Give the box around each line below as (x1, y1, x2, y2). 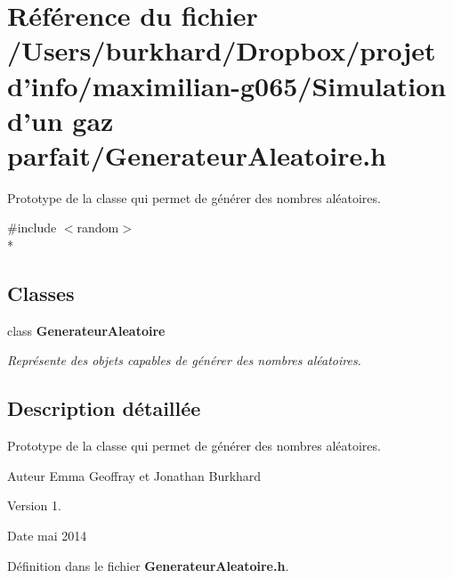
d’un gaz (7, 102, 114, 138)
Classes (7, 280, 75, 307)
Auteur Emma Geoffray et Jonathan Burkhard (7, 466, 262, 484)
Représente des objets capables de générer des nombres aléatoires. (7, 351, 361, 370)
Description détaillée (7, 395, 201, 422)
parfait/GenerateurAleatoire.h (7, 136, 386, 173)
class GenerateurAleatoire (7, 321, 166, 339)
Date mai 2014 (7, 526, 87, 545)
